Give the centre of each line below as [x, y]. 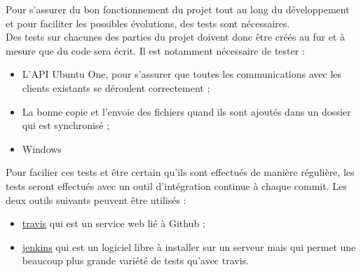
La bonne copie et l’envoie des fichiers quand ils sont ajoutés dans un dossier [186, 111]
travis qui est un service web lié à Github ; [114, 223]
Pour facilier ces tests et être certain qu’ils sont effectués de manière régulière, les [180, 172]
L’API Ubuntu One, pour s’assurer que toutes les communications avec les [182, 74]
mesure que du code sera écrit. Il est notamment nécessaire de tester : [155, 50]
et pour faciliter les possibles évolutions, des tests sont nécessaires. [148, 23]
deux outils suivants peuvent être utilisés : [96, 199]
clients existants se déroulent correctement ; [116, 87]
